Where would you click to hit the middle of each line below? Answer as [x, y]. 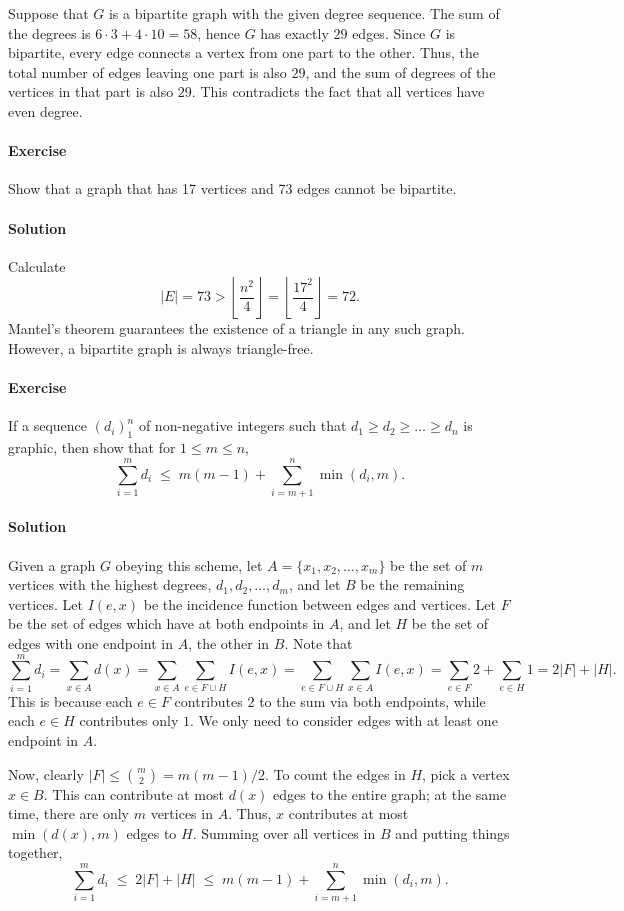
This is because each [70, 700]
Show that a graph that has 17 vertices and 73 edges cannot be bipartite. [232, 188]
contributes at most [348, 813]
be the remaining [412, 584]
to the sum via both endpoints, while [372, 700]
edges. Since [389, 32]
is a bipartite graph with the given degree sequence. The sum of [304, 13]
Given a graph [52, 564]
